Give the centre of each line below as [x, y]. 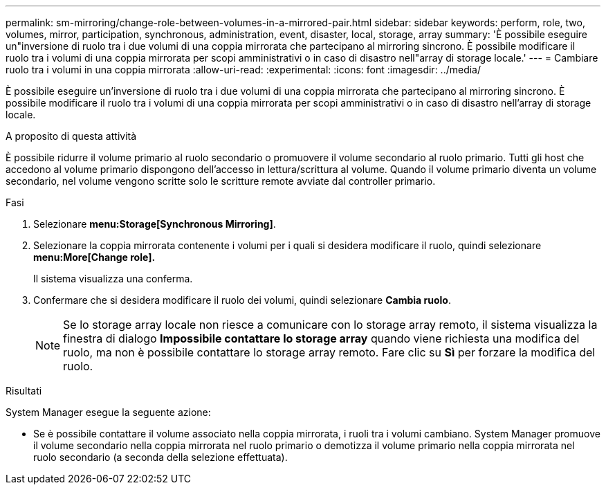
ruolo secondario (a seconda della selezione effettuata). [160, 457]
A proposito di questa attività [71, 136]
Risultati [24, 391]
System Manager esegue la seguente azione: [108, 412]
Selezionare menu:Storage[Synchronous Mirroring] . [155, 224]
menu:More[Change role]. [94, 257]
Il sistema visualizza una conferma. [113, 279]
